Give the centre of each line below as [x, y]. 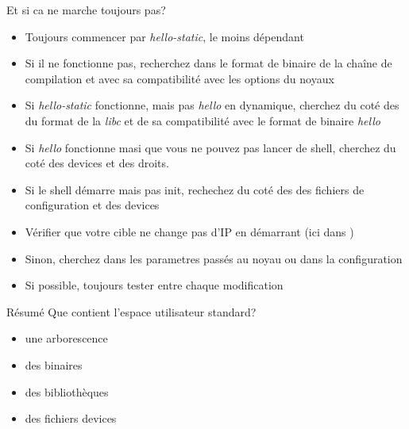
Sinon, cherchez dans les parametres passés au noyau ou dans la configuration [214, 258]
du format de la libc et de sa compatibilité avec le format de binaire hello [203, 120]
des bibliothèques [67, 391]
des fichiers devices [71, 418]
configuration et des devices [92, 205]
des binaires [54, 364]
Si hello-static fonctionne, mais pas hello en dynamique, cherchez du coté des [212, 105]
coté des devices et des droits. [97, 163]
